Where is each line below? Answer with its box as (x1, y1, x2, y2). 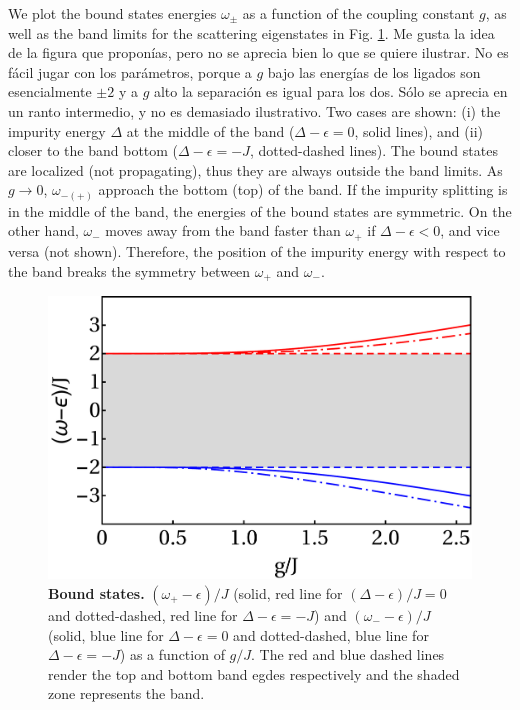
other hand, (8, 220, 79, 241)
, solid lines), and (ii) (354, 120, 483, 141)
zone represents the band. (48, 683, 205, 704)
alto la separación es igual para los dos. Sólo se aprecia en (153, 81, 508, 102)
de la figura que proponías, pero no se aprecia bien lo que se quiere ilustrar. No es (8, 42, 509, 63)
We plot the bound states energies (8, 3, 217, 23)
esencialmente (8, 81, 92, 102)
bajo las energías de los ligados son (267, 61, 481, 82)
